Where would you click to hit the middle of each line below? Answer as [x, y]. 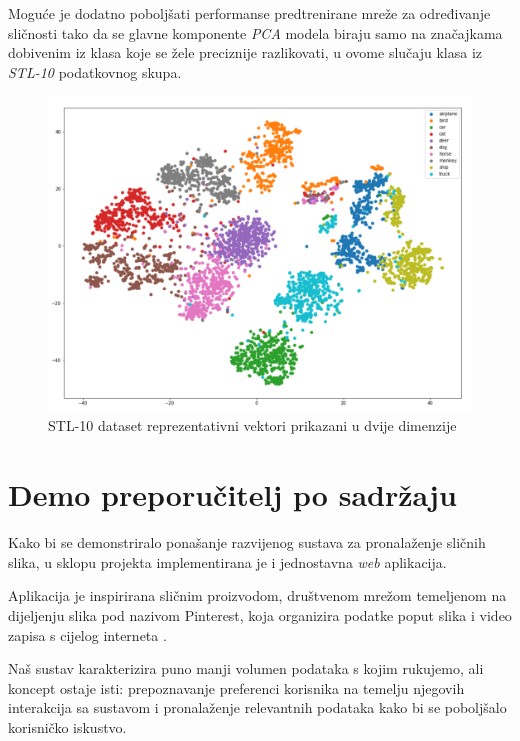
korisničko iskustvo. [67, 726]
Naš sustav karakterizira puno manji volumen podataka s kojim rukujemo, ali [246, 668]
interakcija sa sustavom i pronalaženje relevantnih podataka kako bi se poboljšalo [257, 707]
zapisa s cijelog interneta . [87, 634]
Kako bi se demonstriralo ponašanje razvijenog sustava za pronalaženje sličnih [247, 542]
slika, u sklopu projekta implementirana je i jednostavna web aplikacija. [227, 561]
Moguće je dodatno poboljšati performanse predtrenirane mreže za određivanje [249, 13]
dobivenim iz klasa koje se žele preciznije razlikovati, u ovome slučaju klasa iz [245, 52]
